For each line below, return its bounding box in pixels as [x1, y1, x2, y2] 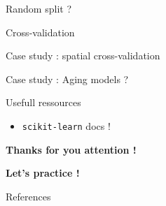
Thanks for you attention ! [6, 142, 137, 156]
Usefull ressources [6, 95, 81, 110]
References [6, 189, 51, 203]
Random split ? [6, 1, 71, 15]
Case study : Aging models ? [6, 71, 129, 86]
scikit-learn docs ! [22, 118, 111, 133]
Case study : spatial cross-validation [6, 48, 160, 63]
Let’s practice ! [6, 165, 80, 180]
